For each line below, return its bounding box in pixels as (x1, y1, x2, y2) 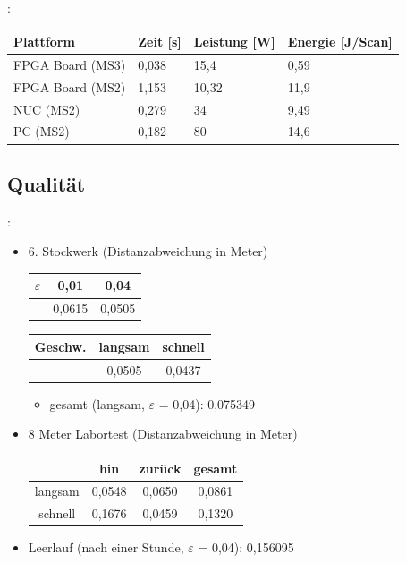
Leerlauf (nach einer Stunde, (28, 538, 184, 557)
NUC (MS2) (13, 99, 80, 118)
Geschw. (34, 337, 87, 355)
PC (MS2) (13, 122, 70, 141)
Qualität (7, 169, 86, 197)
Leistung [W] (193, 32, 275, 51)
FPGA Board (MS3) (13, 55, 126, 73)
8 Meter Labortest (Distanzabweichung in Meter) (28, 424, 298, 443)
